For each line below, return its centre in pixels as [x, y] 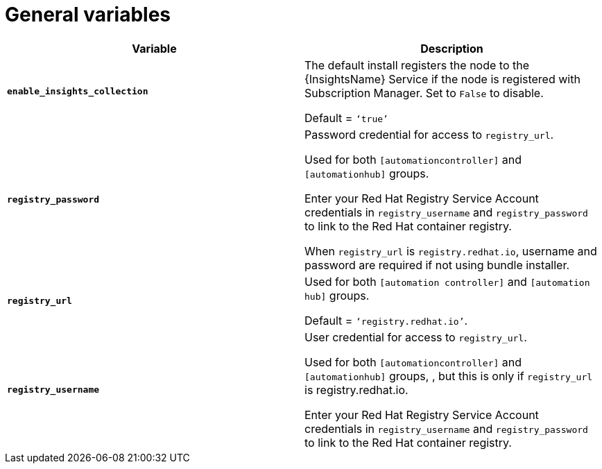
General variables [88, 15]
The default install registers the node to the [417, 65]
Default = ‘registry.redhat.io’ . [386, 320]
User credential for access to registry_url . [416, 337]
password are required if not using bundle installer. [437, 265]
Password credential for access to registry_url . [429, 134]
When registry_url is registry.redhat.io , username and [451, 251]
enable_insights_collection [78, 92]
